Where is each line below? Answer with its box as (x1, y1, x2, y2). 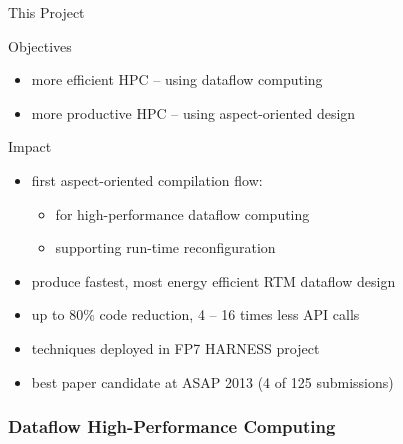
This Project (8, 2, 85, 22)
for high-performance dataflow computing (55, 203, 310, 224)
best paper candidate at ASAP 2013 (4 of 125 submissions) (31, 371, 394, 392)
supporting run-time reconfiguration (55, 237, 276, 258)
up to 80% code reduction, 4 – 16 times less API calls (31, 304, 360, 325)
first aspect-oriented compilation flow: (31, 169, 263, 190)
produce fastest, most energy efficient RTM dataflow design (31, 270, 396, 291)
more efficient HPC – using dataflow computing (31, 69, 323, 90)
